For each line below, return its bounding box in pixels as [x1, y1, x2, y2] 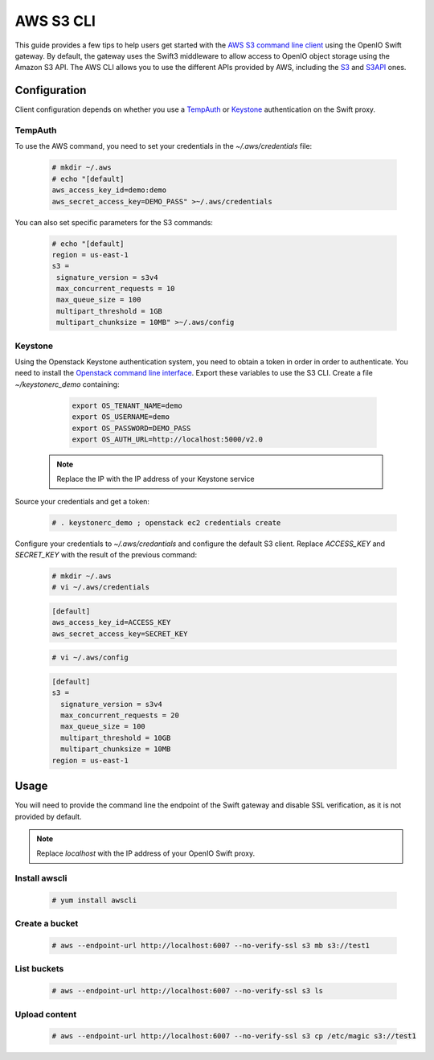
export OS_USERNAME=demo [72, 413, 170, 421]
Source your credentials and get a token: [14, 496, 150, 506]
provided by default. [14, 811, 82, 821]
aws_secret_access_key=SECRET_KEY [51, 629, 188, 639]
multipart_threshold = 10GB [60, 733, 171, 742]
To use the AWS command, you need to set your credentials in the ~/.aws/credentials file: [14, 142, 313, 151]
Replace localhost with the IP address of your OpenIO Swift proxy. [36, 848, 256, 858]
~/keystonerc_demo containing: [14, 379, 120, 389]
